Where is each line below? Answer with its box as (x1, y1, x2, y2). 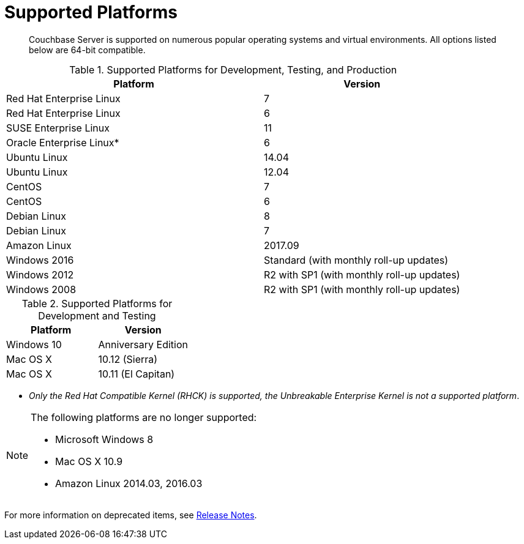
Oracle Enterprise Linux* (6, 136, 119, 149)
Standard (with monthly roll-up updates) (264, 253, 449, 266)
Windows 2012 (6, 268, 74, 281)
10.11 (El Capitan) (98, 367, 175, 380)
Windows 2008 (6, 283, 77, 296)
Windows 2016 (6, 253, 74, 266)
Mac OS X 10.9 (55, 455, 123, 468)
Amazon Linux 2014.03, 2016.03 (55, 477, 203, 490)
